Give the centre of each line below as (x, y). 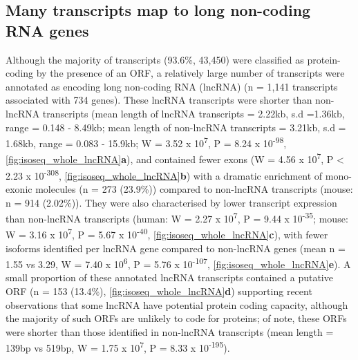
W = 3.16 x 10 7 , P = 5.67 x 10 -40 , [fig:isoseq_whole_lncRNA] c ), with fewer (167, 233)
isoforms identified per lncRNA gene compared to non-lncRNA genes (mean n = (176, 248)
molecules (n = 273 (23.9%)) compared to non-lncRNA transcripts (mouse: (194, 188)
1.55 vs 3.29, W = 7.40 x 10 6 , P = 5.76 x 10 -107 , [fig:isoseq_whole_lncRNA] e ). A (178, 263)
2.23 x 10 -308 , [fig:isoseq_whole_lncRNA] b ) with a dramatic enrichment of (164, 174)
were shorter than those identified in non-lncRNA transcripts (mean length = (170, 331)
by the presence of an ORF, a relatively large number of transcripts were (190, 73)
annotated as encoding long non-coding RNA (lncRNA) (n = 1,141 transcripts (172, 86)
